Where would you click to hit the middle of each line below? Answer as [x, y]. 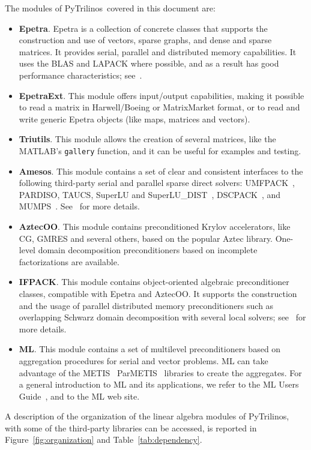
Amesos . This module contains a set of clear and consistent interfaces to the [161, 171]
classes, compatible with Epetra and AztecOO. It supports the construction [158, 293]
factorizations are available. [69, 261]
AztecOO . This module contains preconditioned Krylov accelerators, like [155, 226]
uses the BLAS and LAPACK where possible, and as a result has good [149, 63]
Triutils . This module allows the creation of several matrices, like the [147, 139]
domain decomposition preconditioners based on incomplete [148, 250]
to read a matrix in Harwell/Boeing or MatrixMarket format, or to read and [159, 107]
